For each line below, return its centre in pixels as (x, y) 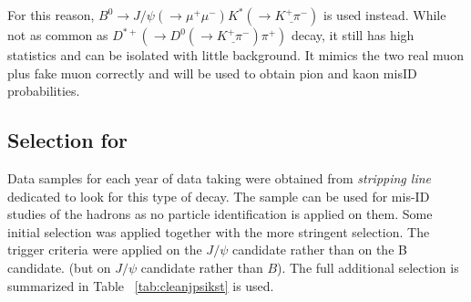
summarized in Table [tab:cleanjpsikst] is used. (141, 285)
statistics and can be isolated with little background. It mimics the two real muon (235, 55)
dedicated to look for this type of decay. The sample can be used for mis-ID (219, 196)
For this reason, (51, 15)
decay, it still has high (353, 35)
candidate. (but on (59, 267)
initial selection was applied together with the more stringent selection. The (219, 231)
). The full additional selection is (368, 267)
